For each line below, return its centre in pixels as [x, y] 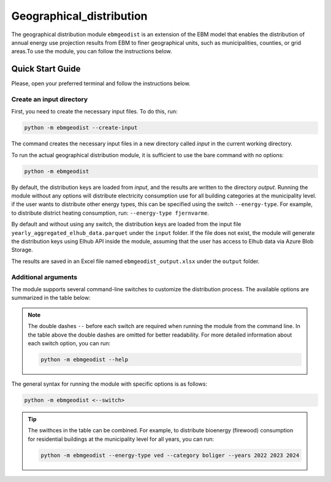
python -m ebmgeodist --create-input [81, 128]
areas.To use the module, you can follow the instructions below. [92, 52]
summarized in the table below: [51, 298]
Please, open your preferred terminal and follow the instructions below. [101, 83]
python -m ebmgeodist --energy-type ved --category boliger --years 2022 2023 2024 [170, 455]
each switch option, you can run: [69, 343]
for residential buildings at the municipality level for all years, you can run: [121, 439]
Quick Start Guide [46, 69]
